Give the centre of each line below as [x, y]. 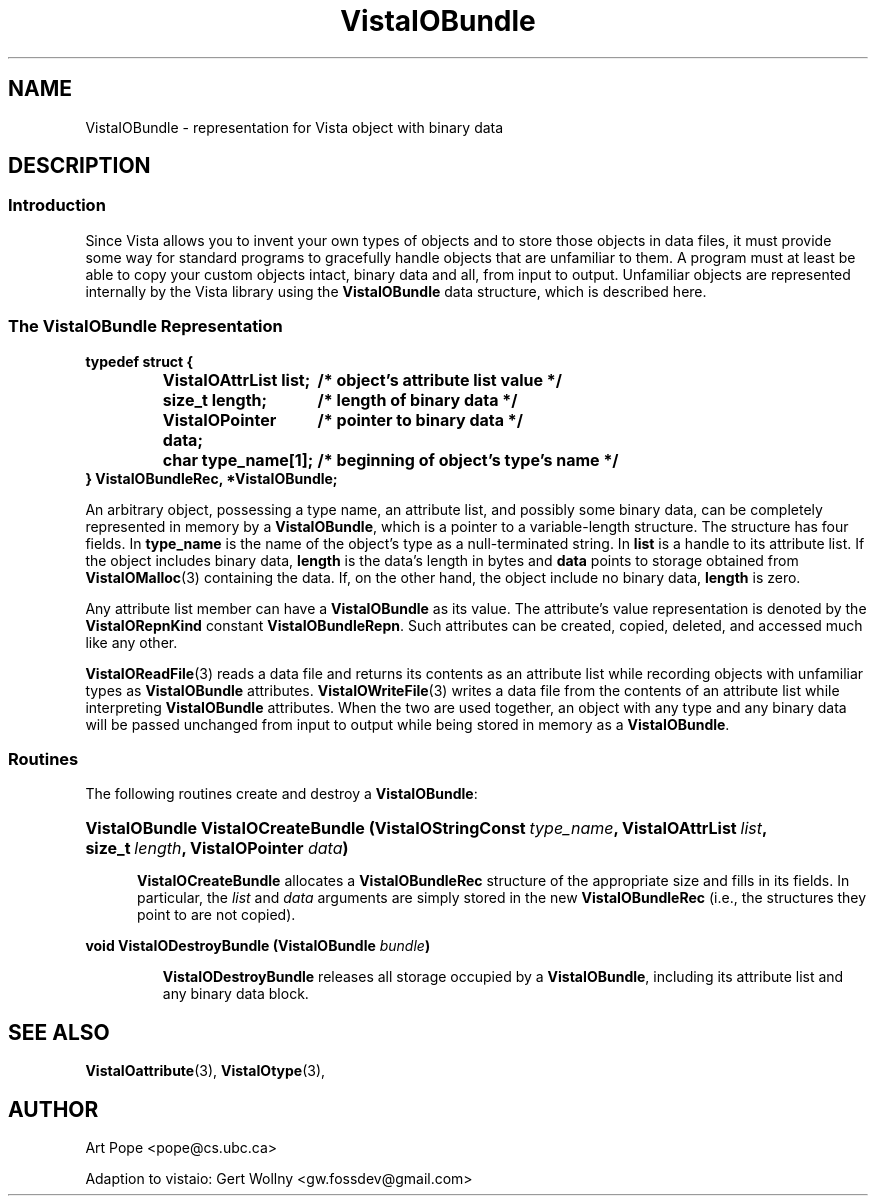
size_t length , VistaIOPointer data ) [217, 848]
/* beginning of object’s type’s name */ [468, 459]
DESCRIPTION [79, 166]
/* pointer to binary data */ [420, 419]
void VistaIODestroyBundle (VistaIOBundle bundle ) [258, 946]
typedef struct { [139, 361]
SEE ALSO [59, 1032]
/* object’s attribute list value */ [439, 379]
